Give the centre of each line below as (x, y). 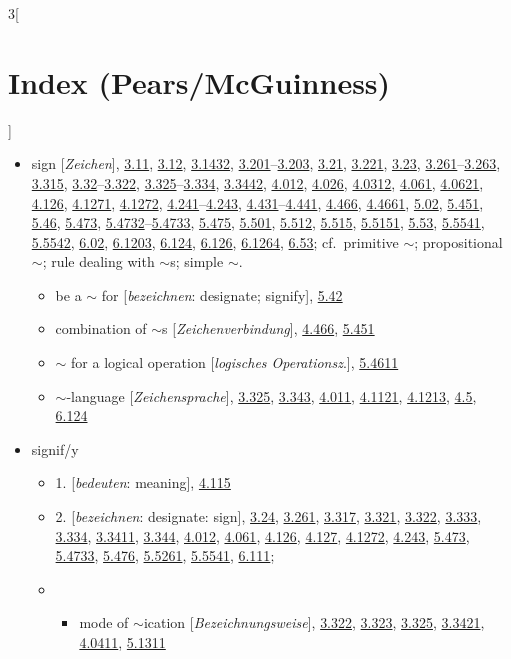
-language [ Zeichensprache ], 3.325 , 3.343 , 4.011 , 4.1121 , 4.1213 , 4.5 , (271, 395)
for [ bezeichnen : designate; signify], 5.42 (222, 294)
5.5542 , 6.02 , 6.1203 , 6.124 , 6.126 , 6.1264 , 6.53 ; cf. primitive (215, 241)
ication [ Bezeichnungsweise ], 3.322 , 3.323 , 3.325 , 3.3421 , (314, 622)
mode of (104, 622)
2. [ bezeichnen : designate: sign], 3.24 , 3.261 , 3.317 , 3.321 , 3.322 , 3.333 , (268, 516)
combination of (101, 328)
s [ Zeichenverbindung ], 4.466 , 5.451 (268, 328)
